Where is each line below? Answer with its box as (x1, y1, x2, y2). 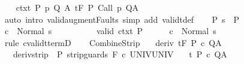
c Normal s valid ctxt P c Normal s (4, 25, 216, 37)
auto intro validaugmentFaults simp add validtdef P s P (4, 13, 239, 25)
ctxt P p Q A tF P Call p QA (16, 1, 139, 13)
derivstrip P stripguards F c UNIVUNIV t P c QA (13, 48, 227, 60)
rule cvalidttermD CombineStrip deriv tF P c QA (4, 36, 222, 48)
